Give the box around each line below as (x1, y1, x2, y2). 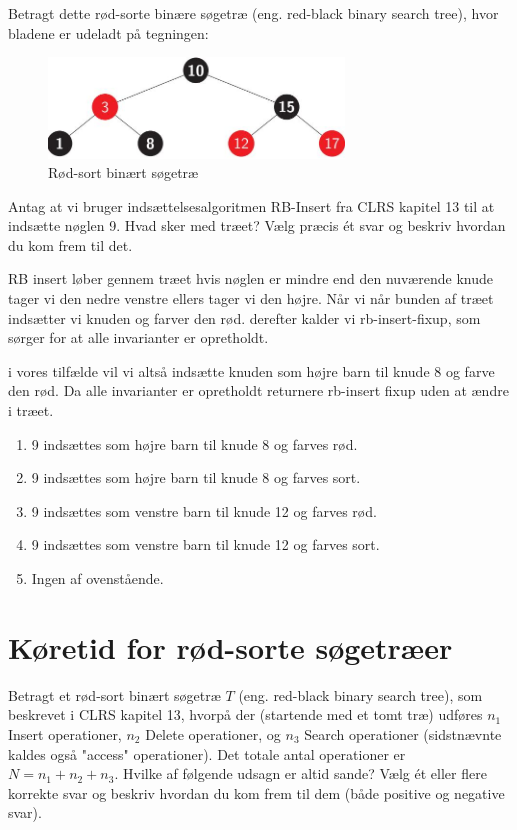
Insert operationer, (8, 723, 122, 744)
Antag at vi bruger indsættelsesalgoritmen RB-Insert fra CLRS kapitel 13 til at (8, 195, 495, 216)
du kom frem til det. (8, 234, 133, 255)
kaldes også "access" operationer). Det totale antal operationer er (8, 743, 406, 764)
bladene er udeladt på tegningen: (8, 22, 209, 43)
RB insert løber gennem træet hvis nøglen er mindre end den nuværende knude (8, 268, 493, 289)
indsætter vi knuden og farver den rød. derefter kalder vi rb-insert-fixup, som (8, 307, 481, 328)
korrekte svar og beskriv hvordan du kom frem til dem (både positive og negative (8, 782, 505, 803)
